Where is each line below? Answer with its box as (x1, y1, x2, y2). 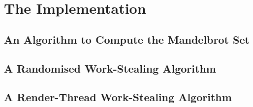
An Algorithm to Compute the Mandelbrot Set (4, 31, 250, 47)
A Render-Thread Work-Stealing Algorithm (4, 89, 232, 105)
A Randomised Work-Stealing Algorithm (4, 60, 216, 76)
